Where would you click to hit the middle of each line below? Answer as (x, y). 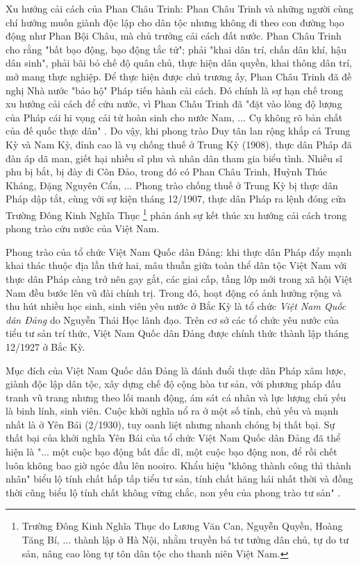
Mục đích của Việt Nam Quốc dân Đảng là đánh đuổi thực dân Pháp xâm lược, (176, 370)
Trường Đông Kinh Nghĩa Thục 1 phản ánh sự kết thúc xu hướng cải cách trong (176, 214)
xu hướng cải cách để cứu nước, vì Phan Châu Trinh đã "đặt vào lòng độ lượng (174, 104)
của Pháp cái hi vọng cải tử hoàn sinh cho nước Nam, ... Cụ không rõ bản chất (174, 117)
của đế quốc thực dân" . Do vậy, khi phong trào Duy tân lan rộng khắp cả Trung (178, 131)
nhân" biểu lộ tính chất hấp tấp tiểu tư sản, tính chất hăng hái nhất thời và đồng (179, 479)
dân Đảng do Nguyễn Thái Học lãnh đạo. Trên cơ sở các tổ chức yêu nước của (173, 319)
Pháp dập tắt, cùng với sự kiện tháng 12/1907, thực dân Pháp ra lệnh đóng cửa (176, 199)
